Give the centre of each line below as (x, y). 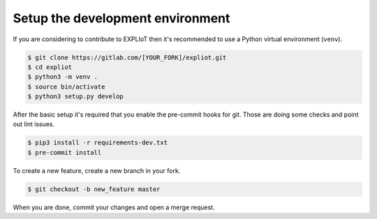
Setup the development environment (121, 18)
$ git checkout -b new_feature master (94, 189)
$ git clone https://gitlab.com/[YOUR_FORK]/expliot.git (127, 57)
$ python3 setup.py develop (75, 97)
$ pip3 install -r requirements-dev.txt (97, 143)
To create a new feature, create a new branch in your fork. (97, 170)
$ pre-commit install (65, 152)
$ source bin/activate (66, 86)
